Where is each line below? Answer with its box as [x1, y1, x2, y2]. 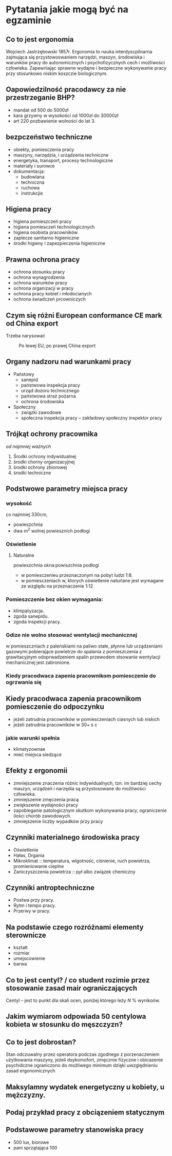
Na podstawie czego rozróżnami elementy [6, 923, 144, 932]
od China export [6, 319, 59, 328]
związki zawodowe [21, 409, 62, 415]
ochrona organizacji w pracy [13, 285, 74, 291]
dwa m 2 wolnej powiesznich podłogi [13, 527, 90, 534]
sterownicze [6, 931, 47, 939]
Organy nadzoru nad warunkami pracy [6, 357, 131, 366]
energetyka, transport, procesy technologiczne [13, 157, 113, 163]
